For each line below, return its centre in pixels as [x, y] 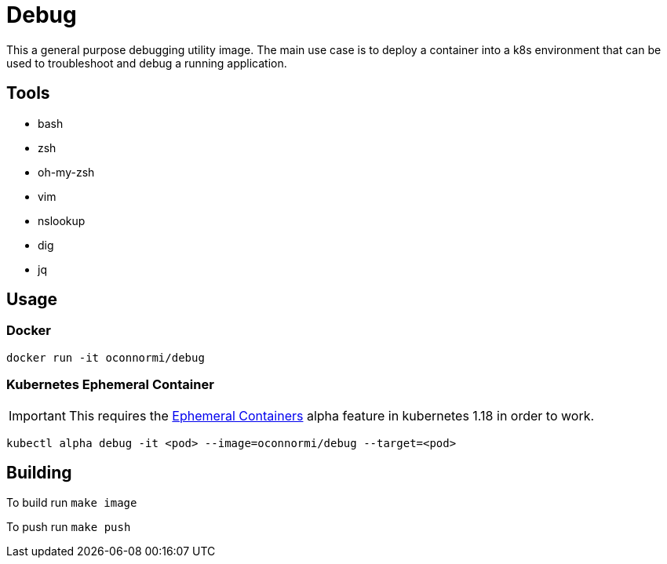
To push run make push [69, 527]
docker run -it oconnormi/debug [106, 357]
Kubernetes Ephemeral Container [110, 385]
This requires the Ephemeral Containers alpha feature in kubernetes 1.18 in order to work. [332, 415]
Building [39, 472]
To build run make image [72, 503]
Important [37, 415]
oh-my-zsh [66, 172]
